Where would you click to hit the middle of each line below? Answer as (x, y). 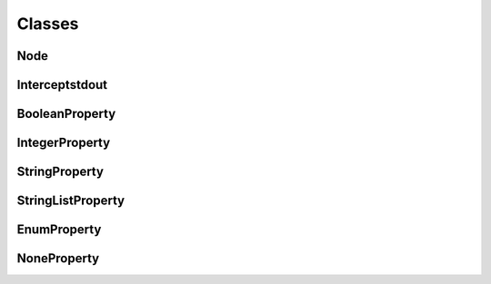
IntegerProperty (64, 143)
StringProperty (60, 172)
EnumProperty (59, 230)
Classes (48, 24)
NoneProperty (58, 259)
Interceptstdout (62, 85)
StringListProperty (71, 201)
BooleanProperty (66, 114)
